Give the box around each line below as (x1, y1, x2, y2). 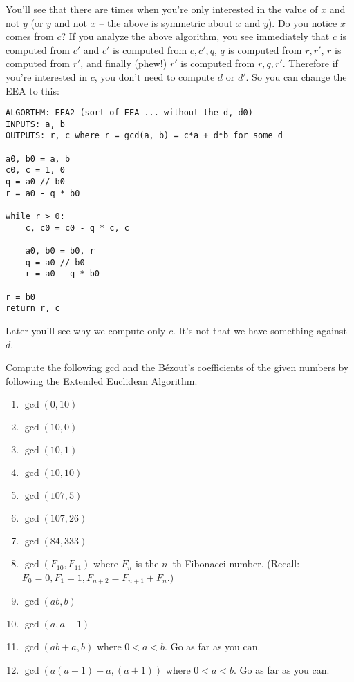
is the (135, 556, 159, 571)
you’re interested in (6, 69, 87, 84)
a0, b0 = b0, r (25, 246, 95, 256)
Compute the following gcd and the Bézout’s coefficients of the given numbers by (6, 360, 349, 375)
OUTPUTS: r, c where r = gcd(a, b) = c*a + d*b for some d (6, 131, 283, 141)
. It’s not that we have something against (173, 323, 347, 337)
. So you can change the (245, 69, 347, 84)
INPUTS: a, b (6, 119, 65, 129)
